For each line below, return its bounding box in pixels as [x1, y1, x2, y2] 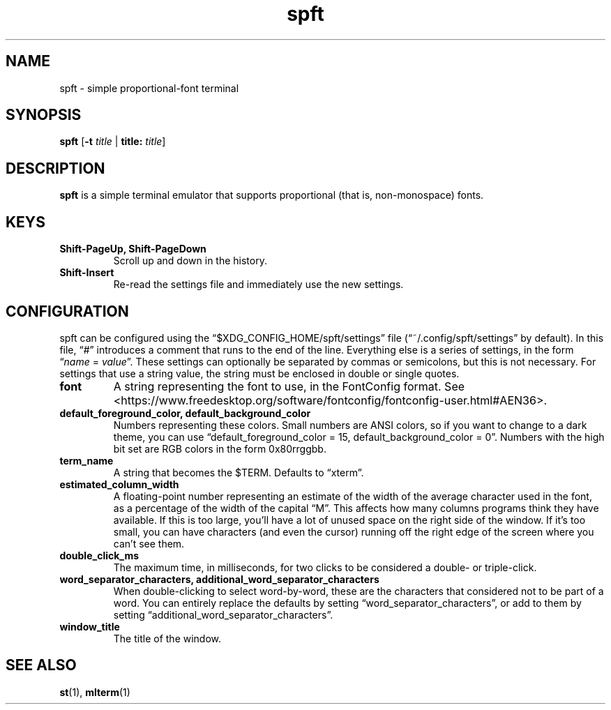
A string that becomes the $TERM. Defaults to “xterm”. [113, 466, 364, 478]
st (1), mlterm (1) [59, 686, 130, 698]
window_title [59, 620, 120, 633]
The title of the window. [113, 632, 222, 644]
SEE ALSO [6, 656, 77, 674]
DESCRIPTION [6, 159, 105, 177]
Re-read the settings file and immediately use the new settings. [113, 278, 404, 291]
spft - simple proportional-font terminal [59, 82, 239, 94]
